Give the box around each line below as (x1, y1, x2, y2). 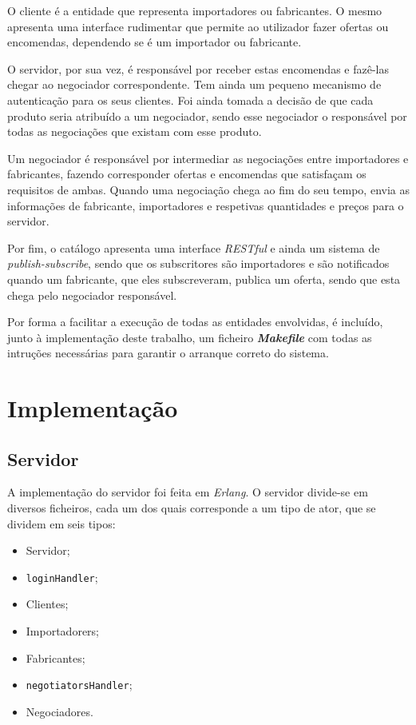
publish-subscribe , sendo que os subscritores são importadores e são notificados (7, 255, 390, 272)
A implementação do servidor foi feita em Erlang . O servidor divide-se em (7, 484, 368, 500)
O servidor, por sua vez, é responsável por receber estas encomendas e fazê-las (7, 60, 389, 77)
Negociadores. (26, 703, 93, 719)
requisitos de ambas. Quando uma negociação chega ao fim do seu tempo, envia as (7, 181, 410, 197)
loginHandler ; (26, 568, 98, 585)
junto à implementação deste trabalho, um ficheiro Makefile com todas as (7, 329, 372, 345)
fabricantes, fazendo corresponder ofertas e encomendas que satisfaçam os (7, 165, 366, 182)
